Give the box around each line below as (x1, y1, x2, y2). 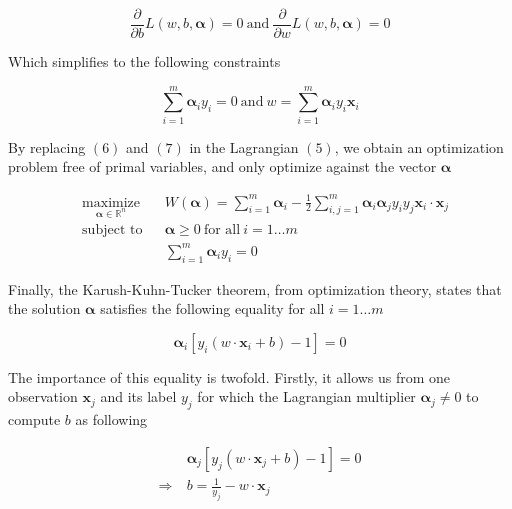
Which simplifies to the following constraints (8, 51, 281, 72)
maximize (82, 195, 141, 210)
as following (75, 409, 148, 430)
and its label (100, 386, 177, 407)
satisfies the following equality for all (100, 298, 325, 319)
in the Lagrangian (189, 136, 299, 157)
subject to (82, 223, 143, 238)
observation (8, 386, 78, 407)
